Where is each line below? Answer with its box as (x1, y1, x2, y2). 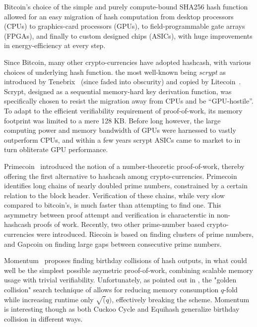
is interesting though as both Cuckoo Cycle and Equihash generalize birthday (4, 304, 240, 314)
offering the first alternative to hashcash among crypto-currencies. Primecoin (4, 170, 237, 181)
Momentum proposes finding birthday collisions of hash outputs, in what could (4, 255, 247, 266)
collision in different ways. (4, 313, 83, 324)
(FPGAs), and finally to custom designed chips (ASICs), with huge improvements (4, 30, 253, 41)
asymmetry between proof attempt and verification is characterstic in (4, 209, 215, 219)
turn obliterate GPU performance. (4, 144, 108, 155)
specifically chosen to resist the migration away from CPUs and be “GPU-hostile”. (4, 96, 254, 106)
